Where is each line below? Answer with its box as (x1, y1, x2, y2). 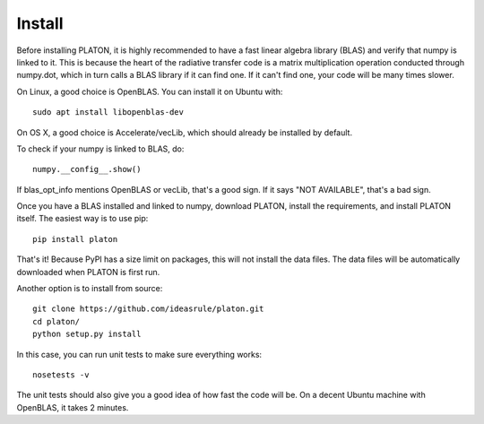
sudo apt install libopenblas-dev (32, 108, 184, 117)
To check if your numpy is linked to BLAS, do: (16, 143, 185, 154)
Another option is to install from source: (16, 283, 163, 294)
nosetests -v (32, 369, 90, 380)
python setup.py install (32, 329, 142, 340)
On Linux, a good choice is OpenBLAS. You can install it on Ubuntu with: (16, 86, 283, 97)
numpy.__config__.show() (32, 164, 142, 175)
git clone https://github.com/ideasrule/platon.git (32, 304, 264, 314)
